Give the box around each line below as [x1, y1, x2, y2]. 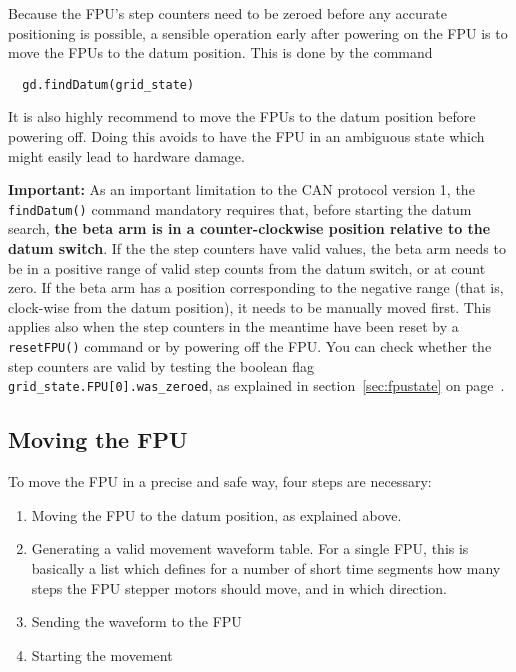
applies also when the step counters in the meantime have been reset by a [8, 316, 459, 337]
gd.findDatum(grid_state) [22, 77, 195, 92]
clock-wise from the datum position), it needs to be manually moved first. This [8, 296, 492, 317]
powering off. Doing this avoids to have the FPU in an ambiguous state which [8, 126, 485, 147]
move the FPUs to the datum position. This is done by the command [8, 42, 433, 63]
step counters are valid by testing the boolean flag [8, 355, 314, 376]
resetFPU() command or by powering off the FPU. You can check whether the [8, 336, 492, 357]
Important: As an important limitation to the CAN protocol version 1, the [8, 179, 475, 200]
